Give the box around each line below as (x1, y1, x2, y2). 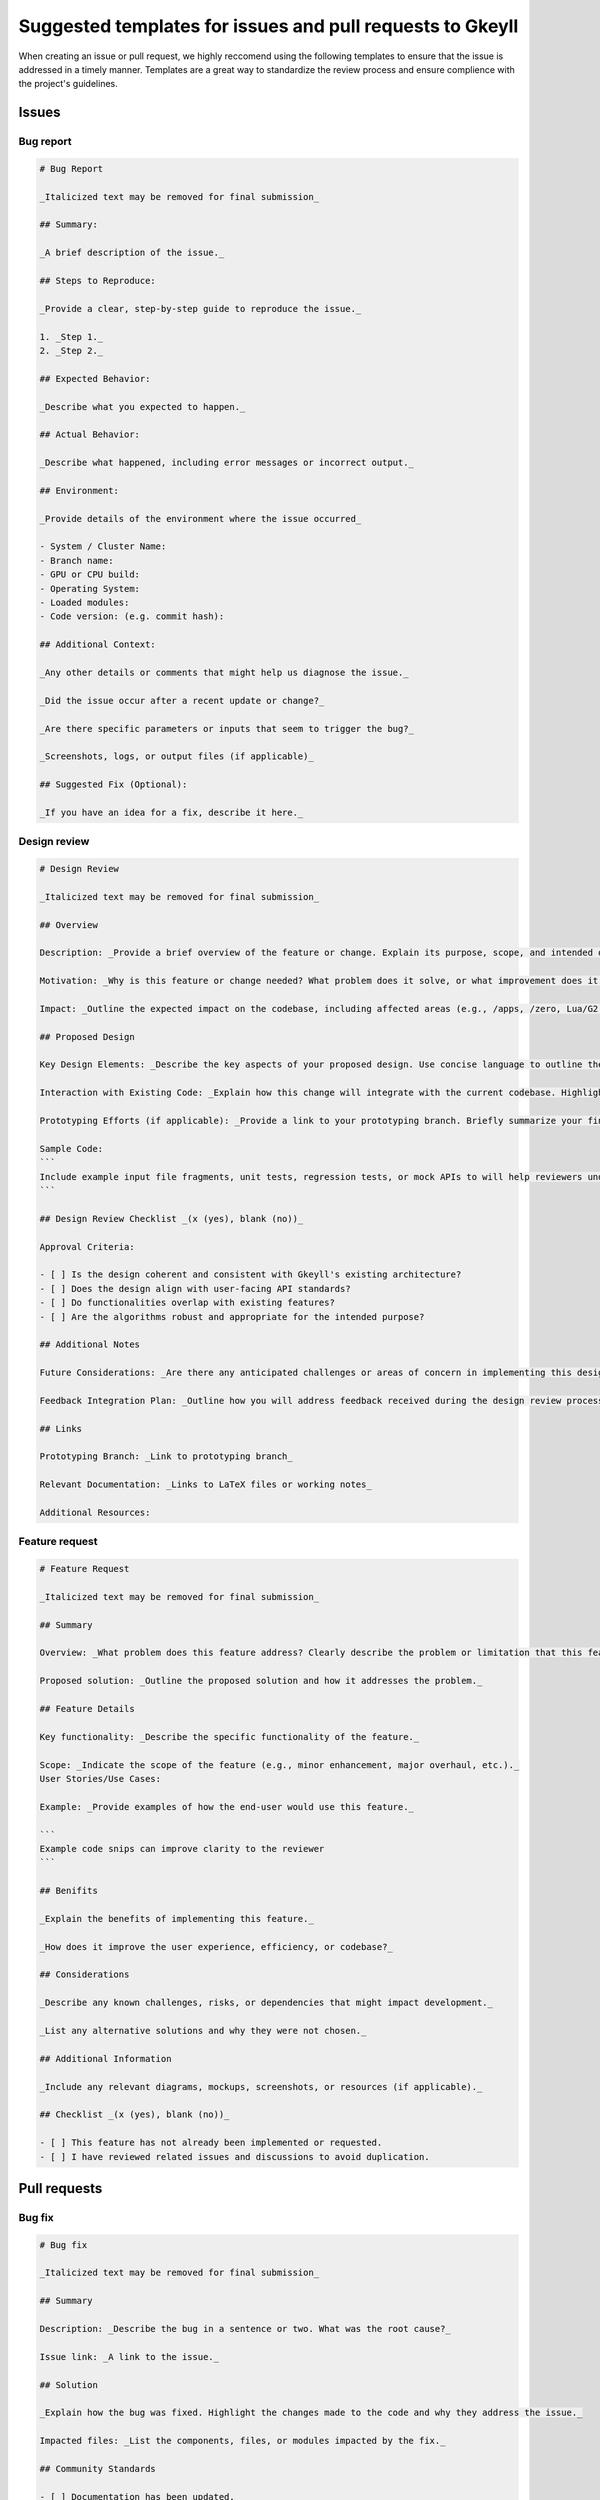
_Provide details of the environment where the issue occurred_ (39, 513, 362, 524)
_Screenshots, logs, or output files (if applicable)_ (39, 751, 314, 762)
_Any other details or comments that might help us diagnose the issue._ (39, 666, 409, 678)
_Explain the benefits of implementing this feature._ (39, 1913, 314, 1924)
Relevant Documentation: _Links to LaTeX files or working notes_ (39, 1479, 372, 1490)
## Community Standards (39, 2463, 157, 2474)
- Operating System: (39, 583, 140, 594)
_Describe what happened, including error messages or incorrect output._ (39, 457, 415, 469)
